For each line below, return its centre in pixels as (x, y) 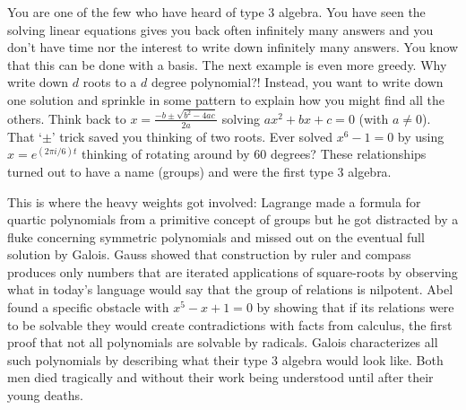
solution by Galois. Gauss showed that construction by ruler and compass (209, 254)
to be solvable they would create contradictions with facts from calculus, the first (230, 324)
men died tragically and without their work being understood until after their (220, 377)
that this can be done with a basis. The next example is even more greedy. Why (227, 64)
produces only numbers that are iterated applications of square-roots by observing (233, 271)
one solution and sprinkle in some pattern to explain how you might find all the (226, 99)
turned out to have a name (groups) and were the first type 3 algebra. (199, 171)
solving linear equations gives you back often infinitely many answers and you (220, 29)
